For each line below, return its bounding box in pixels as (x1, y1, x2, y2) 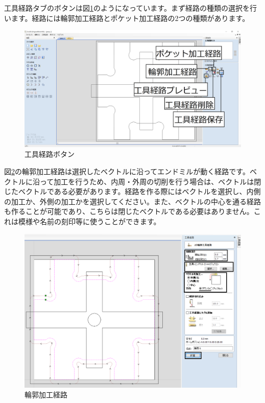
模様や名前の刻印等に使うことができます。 (18, 216, 161, 226)
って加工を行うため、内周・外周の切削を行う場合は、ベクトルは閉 (39, 176, 261, 186)
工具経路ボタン (25, 149, 75, 159)
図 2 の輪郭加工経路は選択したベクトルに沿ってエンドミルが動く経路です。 (4, 165, 250, 176)
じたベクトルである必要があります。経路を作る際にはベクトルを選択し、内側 (4, 186, 261, 197)
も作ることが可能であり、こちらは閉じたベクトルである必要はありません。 (4, 206, 254, 217)
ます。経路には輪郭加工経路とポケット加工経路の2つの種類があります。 (11, 12, 250, 23)
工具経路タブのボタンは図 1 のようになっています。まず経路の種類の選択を (4, 3, 250, 13)
